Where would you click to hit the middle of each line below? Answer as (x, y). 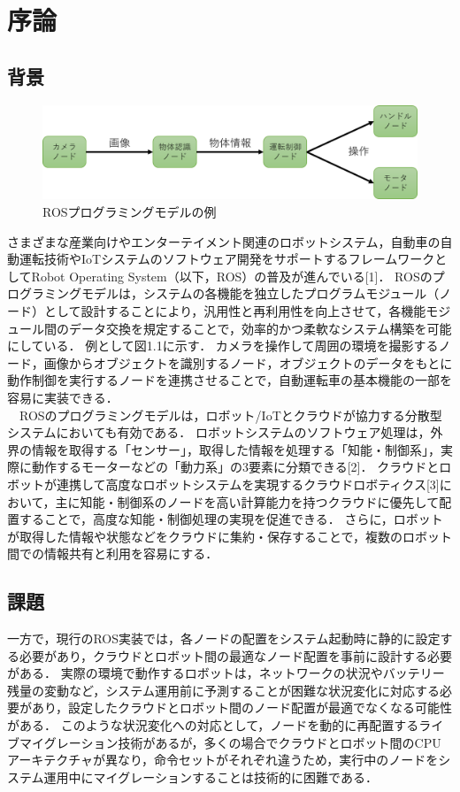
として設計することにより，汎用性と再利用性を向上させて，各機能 (235, 310)
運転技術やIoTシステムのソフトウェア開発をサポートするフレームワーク (227, 259)
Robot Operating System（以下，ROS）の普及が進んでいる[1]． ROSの (232, 276)
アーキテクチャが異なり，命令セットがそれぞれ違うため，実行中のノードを (223, 760)
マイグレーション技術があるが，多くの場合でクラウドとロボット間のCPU (230, 742)
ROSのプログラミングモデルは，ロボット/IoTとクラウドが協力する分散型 (230, 415)
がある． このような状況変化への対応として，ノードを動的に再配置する (213, 725)
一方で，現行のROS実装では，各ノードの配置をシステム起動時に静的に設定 (224, 638)
